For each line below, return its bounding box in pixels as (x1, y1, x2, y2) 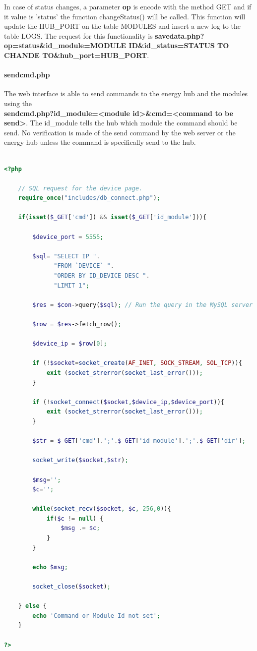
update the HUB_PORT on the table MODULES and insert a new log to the (4, 21, 241, 31)
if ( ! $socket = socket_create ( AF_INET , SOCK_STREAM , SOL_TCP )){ (32, 359, 242, 367)
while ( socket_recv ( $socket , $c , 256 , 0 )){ (32, 505, 171, 513)
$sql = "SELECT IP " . (32, 252, 100, 260)
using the (4, 98, 32, 108)
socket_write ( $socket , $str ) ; (32, 457, 128, 464)
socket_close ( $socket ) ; (32, 583, 111, 591)
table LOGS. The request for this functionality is (4, 30, 153, 41)
